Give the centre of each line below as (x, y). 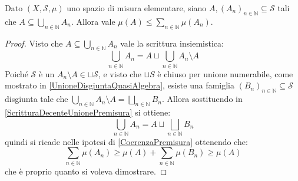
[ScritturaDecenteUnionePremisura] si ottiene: (88, 112)
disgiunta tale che (37, 99)
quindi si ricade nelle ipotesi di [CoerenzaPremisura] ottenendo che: (126, 141)
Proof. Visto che (34, 43)
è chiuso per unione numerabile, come (225, 73)
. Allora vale (93, 21)
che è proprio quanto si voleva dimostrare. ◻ (86, 171)
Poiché (16, 73)
